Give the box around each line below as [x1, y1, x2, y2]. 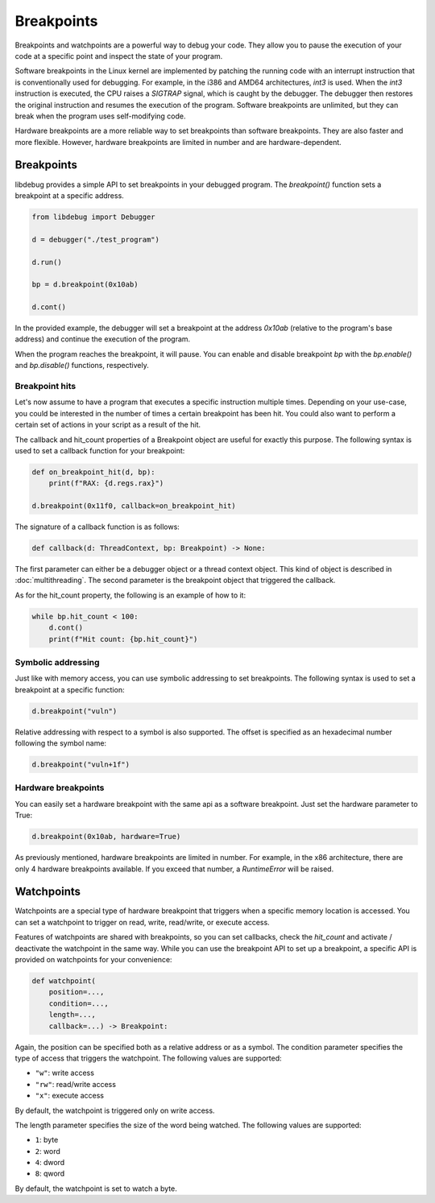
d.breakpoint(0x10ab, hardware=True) [31, 832, 181, 841]
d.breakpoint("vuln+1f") [31, 760, 130, 769]
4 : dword [35, 1158, 65, 1168]
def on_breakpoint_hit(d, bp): [31, 467, 156, 477]
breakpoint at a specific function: [14, 684, 125, 694]
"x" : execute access [35, 1091, 105, 1101]
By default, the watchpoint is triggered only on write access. [14, 1106, 215, 1115]
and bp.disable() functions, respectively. [14, 361, 149, 370]
